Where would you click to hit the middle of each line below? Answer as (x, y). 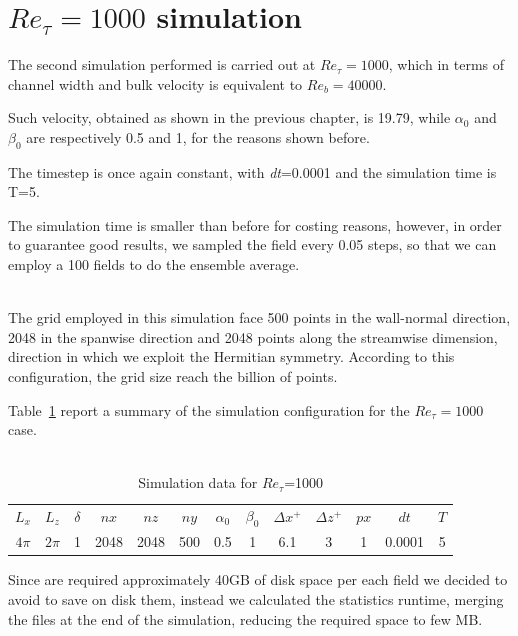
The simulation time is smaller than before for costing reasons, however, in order (255, 224)
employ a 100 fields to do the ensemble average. (154, 264)
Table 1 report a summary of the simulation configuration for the (209, 409)
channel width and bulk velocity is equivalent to (155, 83)
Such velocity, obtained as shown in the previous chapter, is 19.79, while (229, 117)
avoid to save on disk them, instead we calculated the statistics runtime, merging (256, 599)
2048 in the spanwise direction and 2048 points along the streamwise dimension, (253, 336)
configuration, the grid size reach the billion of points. (173, 376)
